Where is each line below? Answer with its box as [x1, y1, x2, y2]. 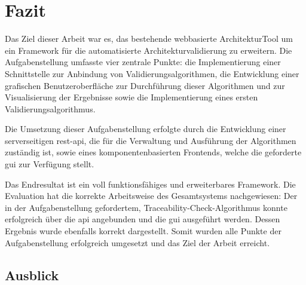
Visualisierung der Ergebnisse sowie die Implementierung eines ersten [5, 91, 258, 103]
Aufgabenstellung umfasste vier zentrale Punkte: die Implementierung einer [5, 56, 281, 68]
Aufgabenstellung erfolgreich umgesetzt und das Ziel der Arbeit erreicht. [5, 236, 270, 249]
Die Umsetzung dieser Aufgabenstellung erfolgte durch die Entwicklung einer [5, 122, 286, 135]
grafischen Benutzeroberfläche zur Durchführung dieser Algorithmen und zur [5, 79, 285, 91]
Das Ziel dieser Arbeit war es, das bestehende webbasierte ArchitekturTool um [5, 32, 293, 45]
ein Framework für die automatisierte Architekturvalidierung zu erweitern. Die [5, 44, 292, 56]
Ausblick [5, 265, 59, 284]
